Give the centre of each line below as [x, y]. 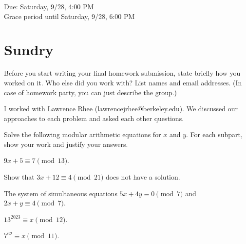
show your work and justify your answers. [66, 144]
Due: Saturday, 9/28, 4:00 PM [49, 6]
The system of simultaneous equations [61, 193]
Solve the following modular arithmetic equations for [83, 134]
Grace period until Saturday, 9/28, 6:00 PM [69, 16]
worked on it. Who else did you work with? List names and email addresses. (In [123, 82]
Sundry [29, 50]
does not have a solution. [143, 177]
